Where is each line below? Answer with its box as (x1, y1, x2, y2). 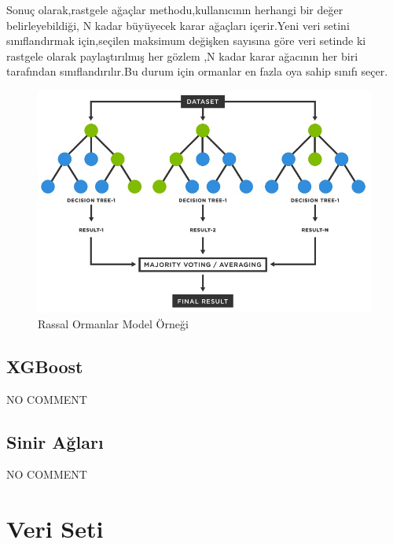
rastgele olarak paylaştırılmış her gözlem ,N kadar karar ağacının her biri (6, 47, 358, 64)
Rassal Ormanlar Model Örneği (38, 315, 189, 331)
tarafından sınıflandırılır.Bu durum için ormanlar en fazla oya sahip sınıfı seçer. (6, 63, 388, 80)
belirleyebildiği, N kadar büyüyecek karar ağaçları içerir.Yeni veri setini (6, 17, 350, 33)
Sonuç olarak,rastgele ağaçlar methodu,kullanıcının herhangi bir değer (6, 2, 343, 17)
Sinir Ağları (6, 429, 104, 453)
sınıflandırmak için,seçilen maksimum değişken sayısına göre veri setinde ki (6, 32, 366, 49)
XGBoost (6, 353, 83, 378)
